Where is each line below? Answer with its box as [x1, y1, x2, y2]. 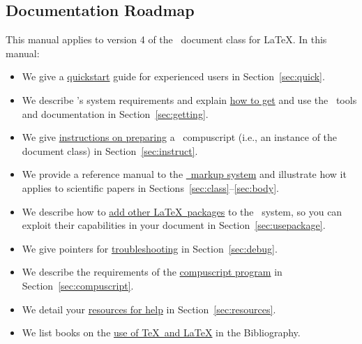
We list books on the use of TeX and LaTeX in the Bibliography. [22, 325, 301, 340]
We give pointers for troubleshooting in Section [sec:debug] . [22, 241, 278, 255]
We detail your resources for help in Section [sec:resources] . [22, 301, 276, 316]
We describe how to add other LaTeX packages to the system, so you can [22, 204, 342, 218]
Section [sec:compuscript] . [22, 278, 134, 292]
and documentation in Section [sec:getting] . [22, 106, 209, 121]
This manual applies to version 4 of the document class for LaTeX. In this [6, 32, 327, 47]
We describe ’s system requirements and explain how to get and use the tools [22, 92, 357, 107]
